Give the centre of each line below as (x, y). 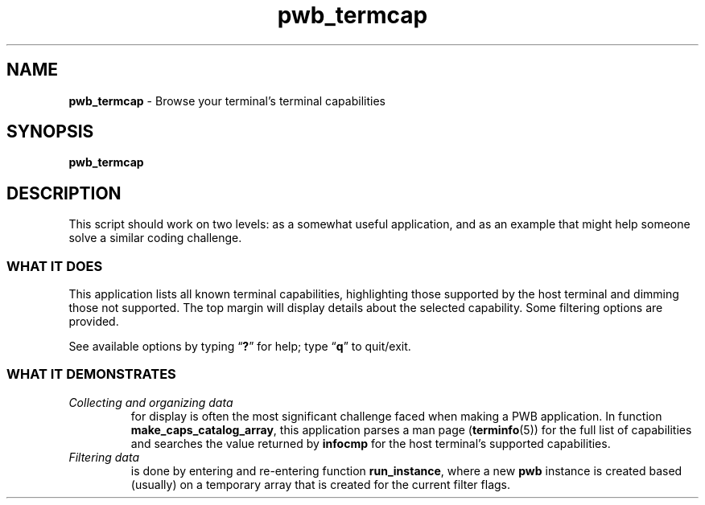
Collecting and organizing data (151, 402)
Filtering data (104, 457)
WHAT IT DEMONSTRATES (91, 374)
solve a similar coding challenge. (155, 238)
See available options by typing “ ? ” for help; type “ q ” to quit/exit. (240, 347)
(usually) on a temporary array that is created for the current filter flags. (320, 484)
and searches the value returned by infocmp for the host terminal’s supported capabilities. (371, 443)
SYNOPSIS (50, 132)
